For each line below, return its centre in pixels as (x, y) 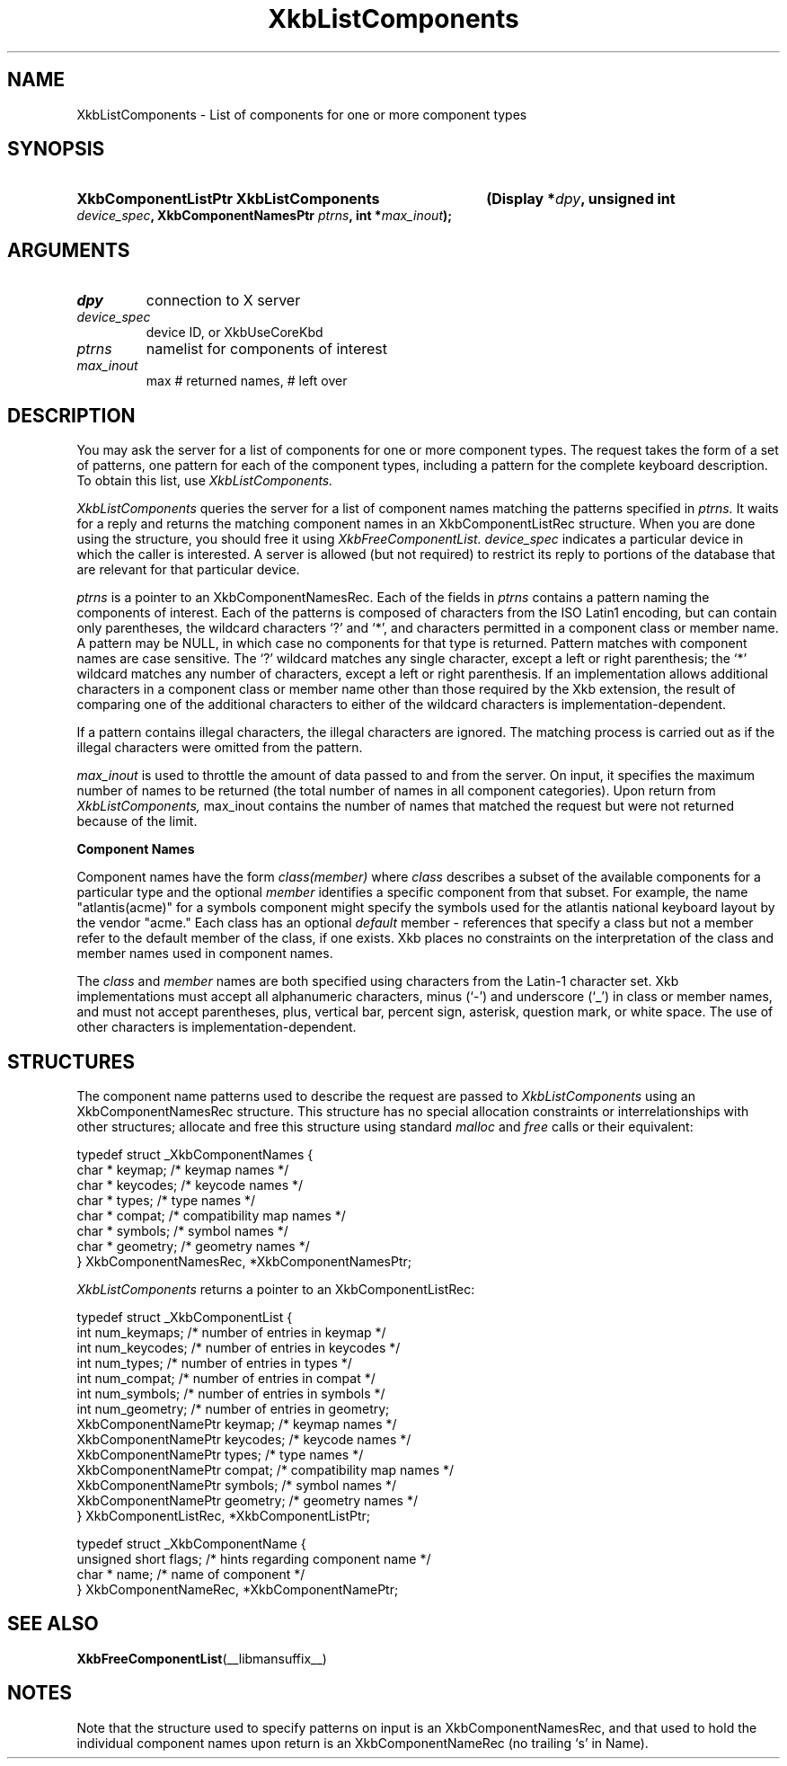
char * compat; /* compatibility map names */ (211, 1215)
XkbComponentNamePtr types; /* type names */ (220, 1454)
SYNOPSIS (56, 149)
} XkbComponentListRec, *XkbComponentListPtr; (224, 1515)
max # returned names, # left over (247, 381)
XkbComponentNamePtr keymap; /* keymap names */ (237, 1424)
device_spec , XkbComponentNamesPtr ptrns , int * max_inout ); (265, 216)
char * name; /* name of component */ (191, 1574)
